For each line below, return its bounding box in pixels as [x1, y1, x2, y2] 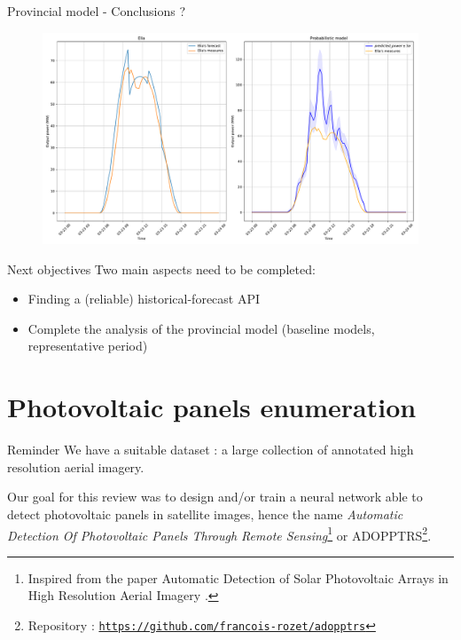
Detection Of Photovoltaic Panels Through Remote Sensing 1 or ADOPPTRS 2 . [7, 523, 432, 544]
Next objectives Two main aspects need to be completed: [7, 259, 316, 278]
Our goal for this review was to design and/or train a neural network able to [7, 487, 423, 506]
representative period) [27, 336, 148, 355]
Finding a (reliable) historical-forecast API [27, 289, 261, 308]
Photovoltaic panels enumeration [7, 389, 417, 425]
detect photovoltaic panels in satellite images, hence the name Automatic [7, 504, 403, 523]
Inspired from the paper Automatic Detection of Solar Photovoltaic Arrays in [27, 568, 449, 587]
